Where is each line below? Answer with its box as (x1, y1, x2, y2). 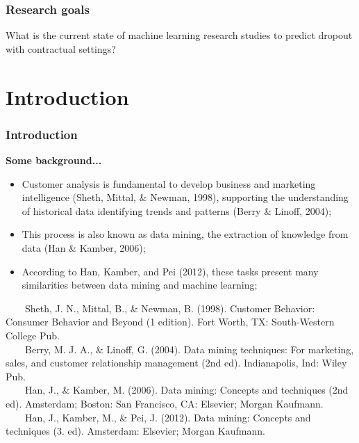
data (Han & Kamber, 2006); (22, 240, 146, 255)
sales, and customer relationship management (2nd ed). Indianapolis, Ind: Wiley (6, 355, 347, 370)
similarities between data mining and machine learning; (22, 277, 258, 292)
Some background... (6, 153, 102, 167)
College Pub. (6, 328, 60, 342)
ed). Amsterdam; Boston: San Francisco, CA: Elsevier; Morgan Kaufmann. (6, 396, 324, 410)
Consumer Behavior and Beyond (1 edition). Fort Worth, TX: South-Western (6, 314, 335, 329)
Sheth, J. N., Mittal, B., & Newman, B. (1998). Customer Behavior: (24, 300, 315, 315)
